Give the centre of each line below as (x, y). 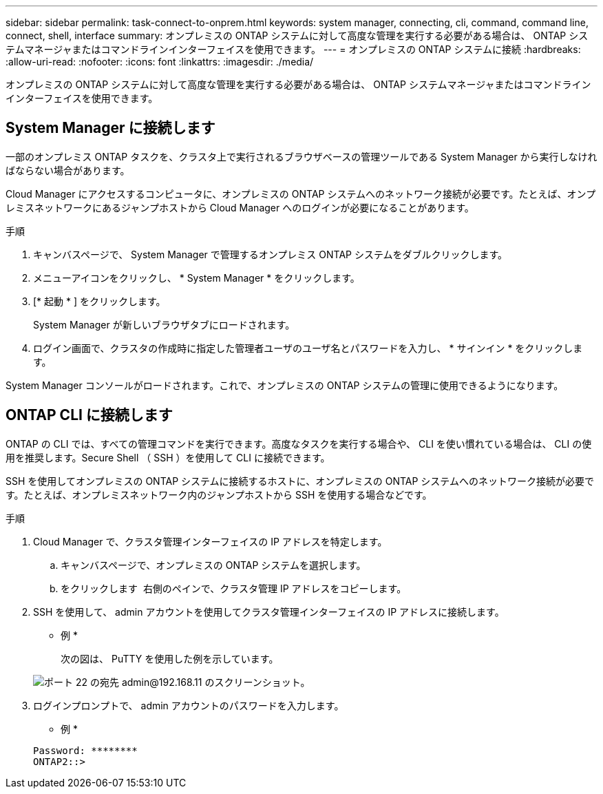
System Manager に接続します (110, 128)
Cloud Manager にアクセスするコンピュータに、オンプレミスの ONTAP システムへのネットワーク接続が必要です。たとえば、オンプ (301, 194)
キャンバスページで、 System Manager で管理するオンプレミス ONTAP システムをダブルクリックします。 (271, 254)
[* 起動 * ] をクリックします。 (99, 301)
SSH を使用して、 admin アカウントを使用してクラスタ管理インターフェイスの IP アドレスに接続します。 (269, 612)
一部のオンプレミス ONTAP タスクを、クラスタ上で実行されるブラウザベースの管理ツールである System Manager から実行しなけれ (301, 156)
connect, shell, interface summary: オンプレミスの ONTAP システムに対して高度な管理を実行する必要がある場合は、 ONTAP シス (297, 35)
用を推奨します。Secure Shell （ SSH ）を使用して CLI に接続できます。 (168, 457)
